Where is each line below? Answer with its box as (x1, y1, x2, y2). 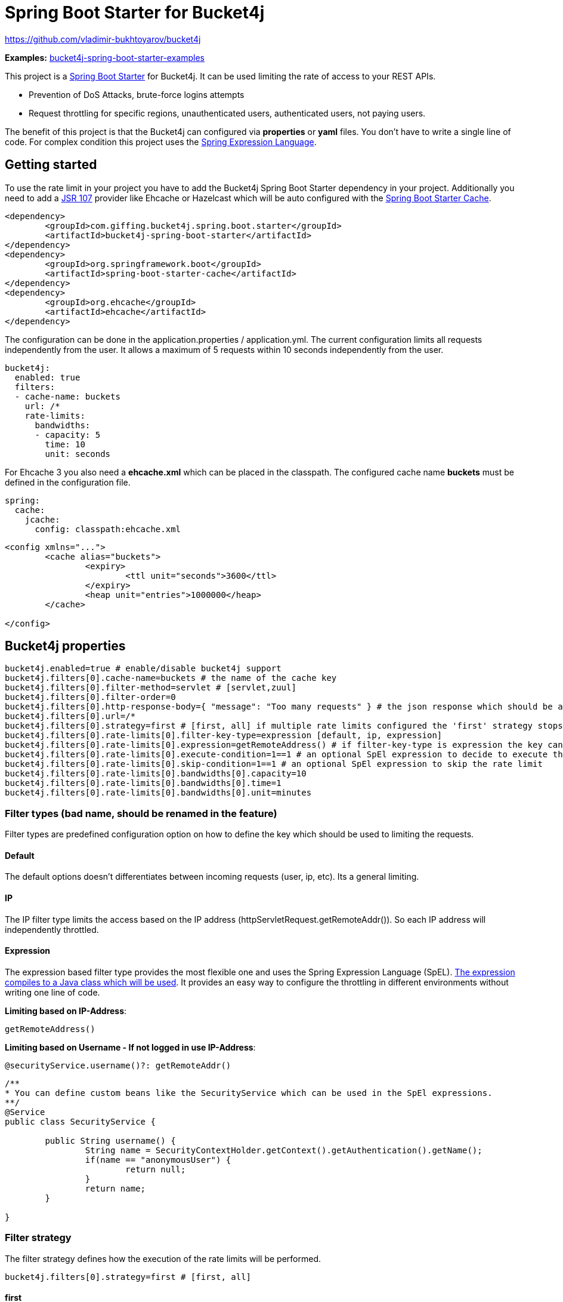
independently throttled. (5, 924, 99, 935)
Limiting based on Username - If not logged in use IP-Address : (5, 1042, 256, 1052)
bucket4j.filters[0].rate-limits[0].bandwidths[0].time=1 (5, 778, 281, 788)
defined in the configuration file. (5, 477, 131, 487)
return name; (85, 1183, 146, 1193)
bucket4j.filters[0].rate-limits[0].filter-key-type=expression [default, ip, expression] (5, 730, 443, 741)
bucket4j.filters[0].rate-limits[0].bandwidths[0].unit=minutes (5, 788, 312, 798)
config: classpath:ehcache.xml (35, 524, 181, 534)
